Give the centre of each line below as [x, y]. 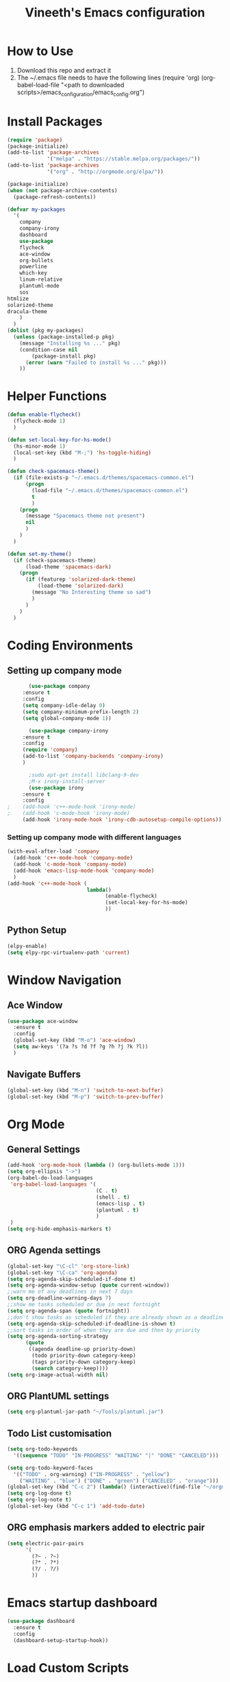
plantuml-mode [39, 286]
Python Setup [37, 931]
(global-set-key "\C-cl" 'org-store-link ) [68, 1266]
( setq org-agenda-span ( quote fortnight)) [68, 1311]
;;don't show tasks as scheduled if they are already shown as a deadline [116, 1317]
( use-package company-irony [68, 730]
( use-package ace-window [42, 1021]
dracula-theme [27, 311]
